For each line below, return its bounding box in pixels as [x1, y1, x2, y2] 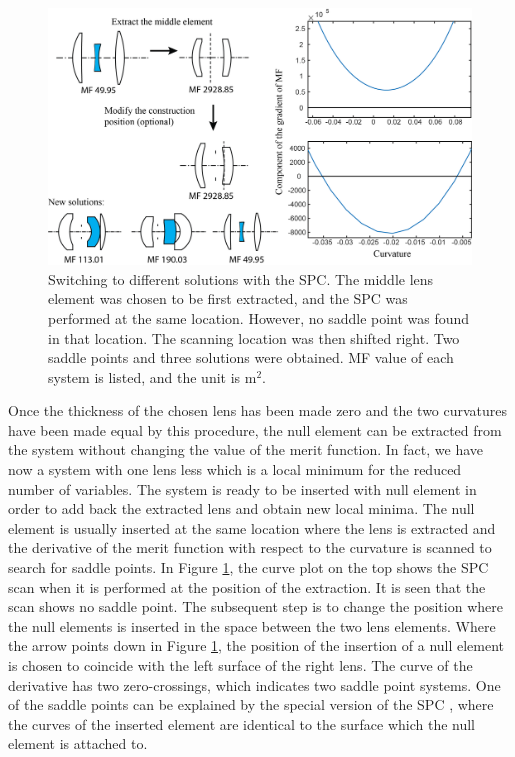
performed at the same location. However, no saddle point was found [48, 307, 470, 328]
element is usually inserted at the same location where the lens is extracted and [8, 517, 496, 538]
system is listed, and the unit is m [48, 366, 257, 387]
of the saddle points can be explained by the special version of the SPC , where [8, 694, 494, 715]
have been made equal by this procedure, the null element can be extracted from [8, 419, 502, 440]
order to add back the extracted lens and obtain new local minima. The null [8, 498, 475, 519]
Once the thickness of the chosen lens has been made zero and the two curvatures [8, 400, 508, 421]
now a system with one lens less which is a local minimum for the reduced [8, 459, 462, 480]
